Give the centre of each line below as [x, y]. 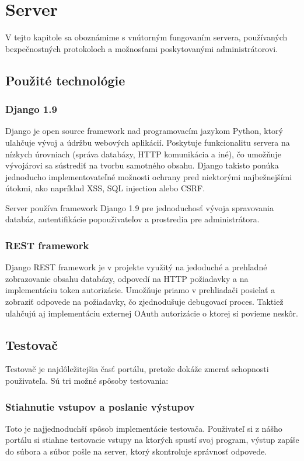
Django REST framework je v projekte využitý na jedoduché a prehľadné [136, 267]
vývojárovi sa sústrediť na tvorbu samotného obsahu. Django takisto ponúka [142, 165]
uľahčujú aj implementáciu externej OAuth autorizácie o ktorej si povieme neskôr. [152, 313]
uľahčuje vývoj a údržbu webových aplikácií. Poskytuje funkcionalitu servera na [148, 142]
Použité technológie [65, 80]
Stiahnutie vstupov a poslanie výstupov [100, 406]
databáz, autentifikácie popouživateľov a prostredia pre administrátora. [132, 219]
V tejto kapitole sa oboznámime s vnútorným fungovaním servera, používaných [146, 37]
